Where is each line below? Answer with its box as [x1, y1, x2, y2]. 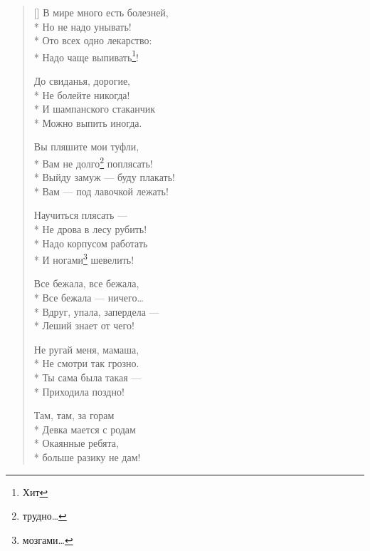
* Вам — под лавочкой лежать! [33, 183, 169, 198]
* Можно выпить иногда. [33, 115, 142, 130]
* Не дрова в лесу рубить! [33, 222, 147, 237]
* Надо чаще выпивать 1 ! [33, 47, 139, 64]
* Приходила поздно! [33, 383, 125, 398]
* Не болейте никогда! [33, 87, 130, 102]
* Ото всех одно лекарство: [33, 33, 152, 48]
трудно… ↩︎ [22, 508, 67, 523]
